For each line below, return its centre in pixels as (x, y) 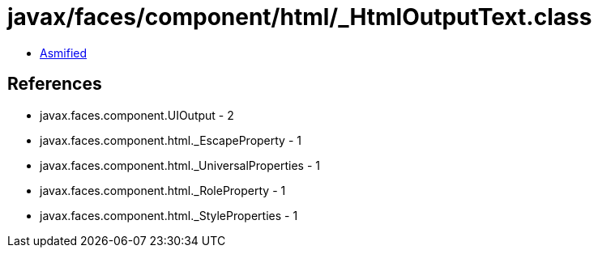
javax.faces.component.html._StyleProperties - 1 (169, 215)
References (55, 84)
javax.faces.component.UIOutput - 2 (137, 115)
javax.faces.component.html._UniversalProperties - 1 (180, 165)
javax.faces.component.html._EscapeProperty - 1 (171, 140)
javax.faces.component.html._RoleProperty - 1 (163, 190)
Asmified (64, 53)
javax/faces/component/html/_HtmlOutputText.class (300, 17)
